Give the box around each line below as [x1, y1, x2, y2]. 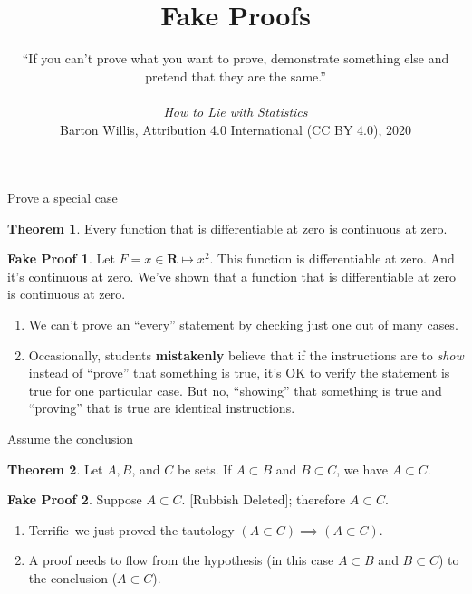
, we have [336, 459, 388, 478]
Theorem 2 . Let [7, 459, 103, 478]
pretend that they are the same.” [145, 66, 326, 85]
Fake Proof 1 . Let [7, 249, 115, 268]
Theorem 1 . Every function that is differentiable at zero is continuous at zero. [7, 218, 448, 237]
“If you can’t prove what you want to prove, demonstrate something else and [22, 49, 449, 68]
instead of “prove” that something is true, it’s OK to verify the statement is [28, 363, 450, 382]
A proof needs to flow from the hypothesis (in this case [28, 551, 334, 570]
